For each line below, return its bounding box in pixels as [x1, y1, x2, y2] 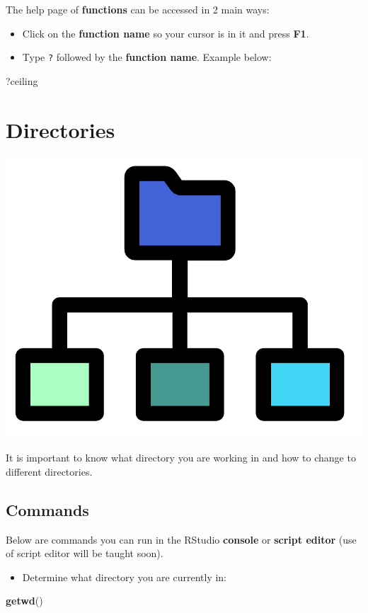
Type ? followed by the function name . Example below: [22, 50, 272, 64]
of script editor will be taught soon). [6, 546, 163, 561]
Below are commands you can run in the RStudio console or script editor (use [6, 532, 357, 546]
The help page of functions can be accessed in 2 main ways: [6, 2, 270, 16]
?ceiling [6, 73, 38, 88]
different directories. [6, 464, 93, 479]
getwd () [6, 593, 43, 608]
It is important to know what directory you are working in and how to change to [6, 450, 356, 465]
